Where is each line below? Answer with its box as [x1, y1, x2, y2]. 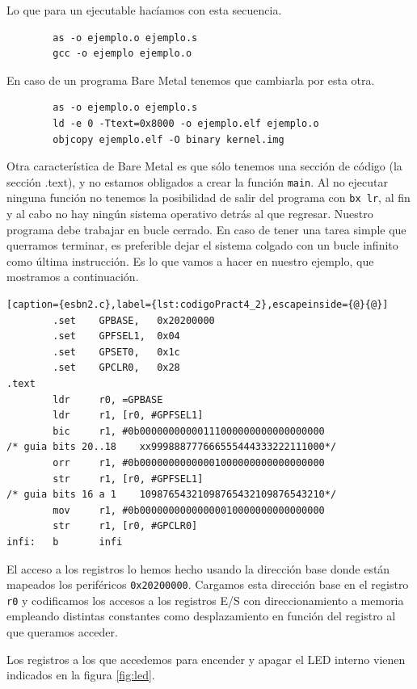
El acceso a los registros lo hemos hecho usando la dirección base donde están [6, 560, 390, 577]
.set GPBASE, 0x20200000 [53, 314, 215, 326]
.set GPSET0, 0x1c [53, 346, 180, 358]
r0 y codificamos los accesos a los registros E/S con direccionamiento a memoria [6, 591, 404, 608]
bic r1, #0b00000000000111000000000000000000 [53, 425, 325, 437]
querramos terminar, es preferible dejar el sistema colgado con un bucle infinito [6, 237, 398, 254]
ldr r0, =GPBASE [53, 393, 163, 405]
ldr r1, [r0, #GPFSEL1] [53, 410, 204, 422]
